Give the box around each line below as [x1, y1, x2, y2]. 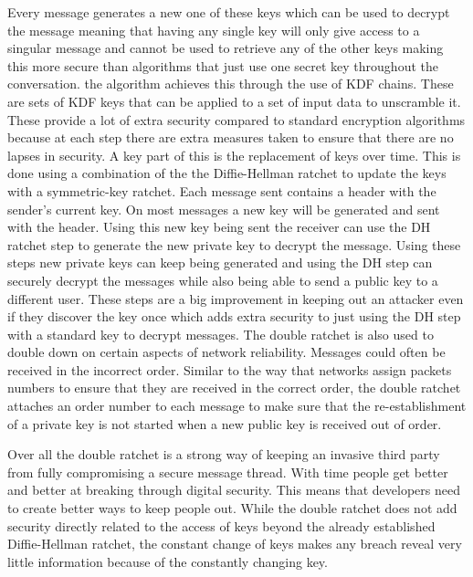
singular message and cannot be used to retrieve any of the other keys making [7, 38, 444, 58]
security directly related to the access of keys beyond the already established [7, 516, 436, 535]
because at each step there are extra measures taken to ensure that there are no [7, 128, 454, 147]
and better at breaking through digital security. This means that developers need [7, 480, 460, 499]
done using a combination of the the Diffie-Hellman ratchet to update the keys [7, 163, 447, 183]
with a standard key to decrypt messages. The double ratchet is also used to [7, 324, 434, 343]
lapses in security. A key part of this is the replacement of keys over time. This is [7, 145, 461, 164]
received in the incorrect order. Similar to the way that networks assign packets [7, 360, 452, 379]
